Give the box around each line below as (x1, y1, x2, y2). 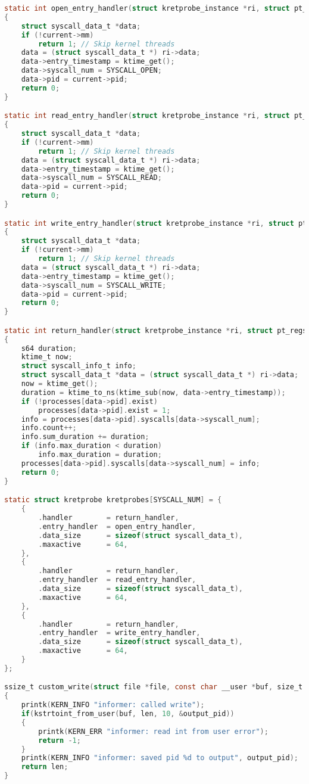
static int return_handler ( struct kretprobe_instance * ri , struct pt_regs (4, 326, 307, 335)
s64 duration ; (21, 344, 77, 353)
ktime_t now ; (21, 353, 73, 362)
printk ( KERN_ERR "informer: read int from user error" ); (38, 727, 269, 736)
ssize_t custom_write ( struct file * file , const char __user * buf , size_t (4, 683, 303, 692)
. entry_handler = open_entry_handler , (38, 522, 196, 531)
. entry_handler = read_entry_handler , (38, 575, 196, 584)
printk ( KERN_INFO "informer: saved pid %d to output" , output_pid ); (21, 754, 299, 763)
